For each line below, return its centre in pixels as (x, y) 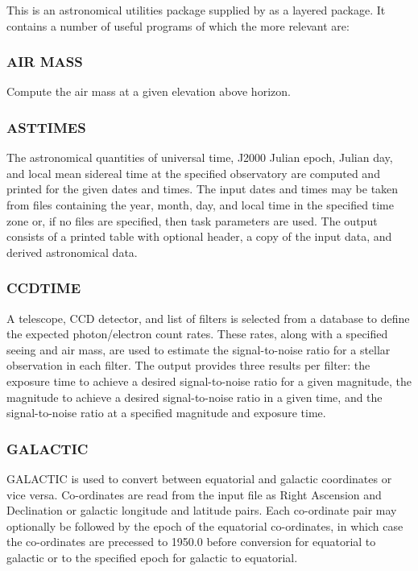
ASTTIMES (46, 127)
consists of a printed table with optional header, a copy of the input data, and (199, 236)
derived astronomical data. (72, 252)
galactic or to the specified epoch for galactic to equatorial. (152, 557)
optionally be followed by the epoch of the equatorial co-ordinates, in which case (205, 525)
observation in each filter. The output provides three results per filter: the (188, 365)
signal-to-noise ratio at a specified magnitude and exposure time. (166, 413)
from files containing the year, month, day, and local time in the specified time (200, 205)
